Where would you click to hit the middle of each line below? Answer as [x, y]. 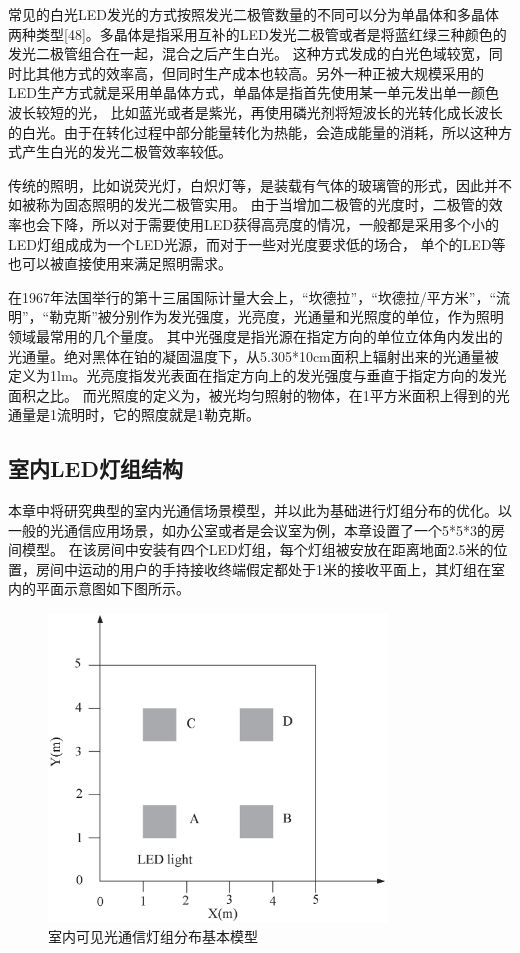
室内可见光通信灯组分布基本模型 [153, 936]
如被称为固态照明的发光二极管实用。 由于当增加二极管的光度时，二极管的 [248, 204]
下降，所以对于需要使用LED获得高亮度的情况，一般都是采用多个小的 [274, 223]
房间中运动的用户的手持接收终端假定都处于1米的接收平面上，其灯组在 [263, 568]
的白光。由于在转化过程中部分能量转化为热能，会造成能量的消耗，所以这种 [253, 131]
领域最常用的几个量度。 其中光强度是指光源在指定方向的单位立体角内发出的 [255, 335]
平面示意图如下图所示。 [112, 588]
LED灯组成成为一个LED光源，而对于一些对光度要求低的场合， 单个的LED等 [257, 243]
